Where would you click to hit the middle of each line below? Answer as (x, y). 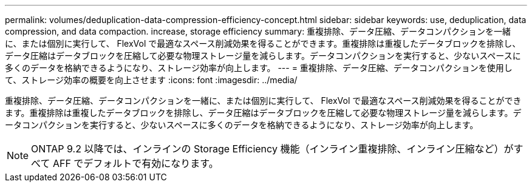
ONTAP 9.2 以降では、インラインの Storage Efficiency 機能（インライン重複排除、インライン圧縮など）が (272, 149)
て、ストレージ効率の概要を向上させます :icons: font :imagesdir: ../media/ (151, 80)
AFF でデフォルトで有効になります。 (135, 163)
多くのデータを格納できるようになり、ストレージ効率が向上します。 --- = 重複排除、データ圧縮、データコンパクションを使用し (259, 68)
